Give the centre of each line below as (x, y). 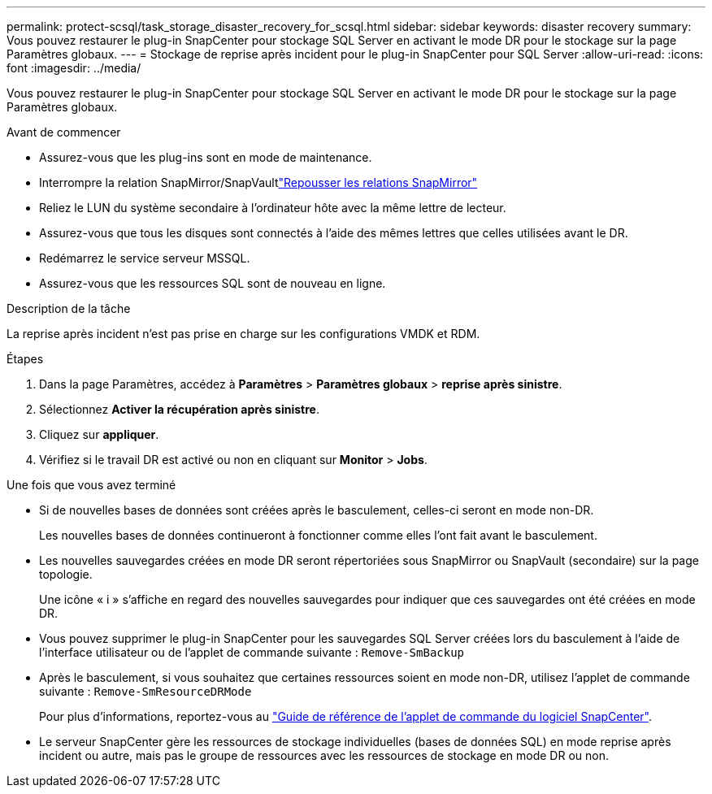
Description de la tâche (69, 308)
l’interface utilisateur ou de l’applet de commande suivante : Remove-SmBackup (252, 652)
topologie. (66, 574)
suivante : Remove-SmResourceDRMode (145, 691)
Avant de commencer (64, 132)
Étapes (25, 359)
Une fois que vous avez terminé (91, 485)
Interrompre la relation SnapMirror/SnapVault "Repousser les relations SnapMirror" (258, 182)
